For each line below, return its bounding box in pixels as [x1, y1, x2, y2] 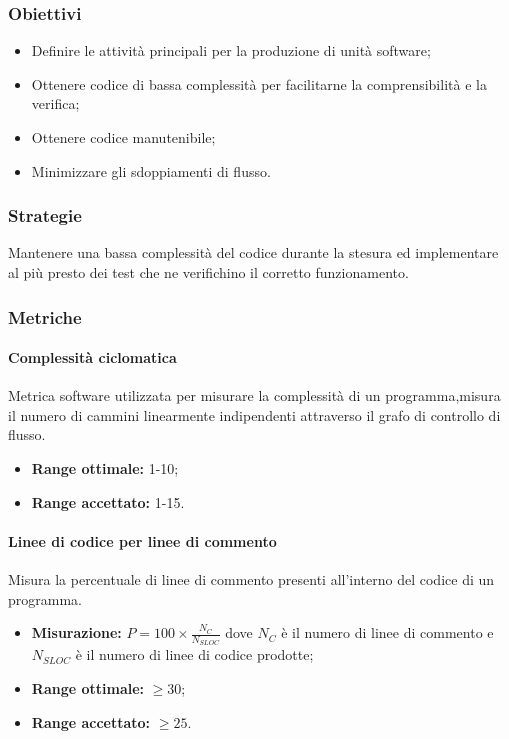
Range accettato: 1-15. [31, 491, 185, 512]
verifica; [31, 93, 80, 114]
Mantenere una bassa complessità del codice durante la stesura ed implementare [8, 242, 499, 263]
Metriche [8, 304, 82, 329]
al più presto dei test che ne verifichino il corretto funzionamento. [8, 262, 409, 282]
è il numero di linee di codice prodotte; [75, 644, 314, 665]
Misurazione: [31, 622, 122, 643]
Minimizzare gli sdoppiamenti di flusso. [31, 160, 271, 181]
